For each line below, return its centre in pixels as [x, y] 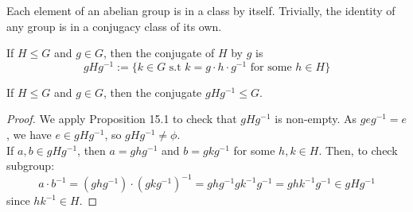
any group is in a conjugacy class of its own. [114, 26]
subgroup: [31, 166]
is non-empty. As [316, 119]
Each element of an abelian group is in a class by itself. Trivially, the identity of [201, 10]
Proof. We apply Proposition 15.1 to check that [122, 119]
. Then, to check [358, 150]
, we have [29, 135]
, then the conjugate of [159, 53]
